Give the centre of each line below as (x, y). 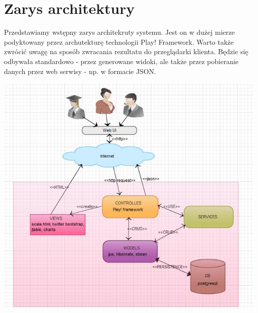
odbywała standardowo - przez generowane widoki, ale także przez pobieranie (121, 61)
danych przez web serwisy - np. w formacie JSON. (80, 71)
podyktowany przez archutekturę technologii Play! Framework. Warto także (119, 41)
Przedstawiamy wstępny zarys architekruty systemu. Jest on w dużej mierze (119, 32)
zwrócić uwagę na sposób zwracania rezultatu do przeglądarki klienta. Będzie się (126, 51)
